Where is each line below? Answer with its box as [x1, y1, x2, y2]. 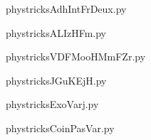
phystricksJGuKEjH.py [6, 72, 107, 87]
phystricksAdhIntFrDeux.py [6, 1, 127, 16]
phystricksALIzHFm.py [6, 25, 106, 40]
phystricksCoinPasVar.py [6, 120, 115, 135]
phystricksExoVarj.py [6, 97, 99, 112]
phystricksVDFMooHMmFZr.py [6, 49, 146, 64]
